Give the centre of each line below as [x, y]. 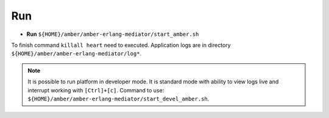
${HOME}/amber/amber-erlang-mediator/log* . [76, 54]
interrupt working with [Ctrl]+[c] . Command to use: [96, 90]
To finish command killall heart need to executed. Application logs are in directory [121, 45]
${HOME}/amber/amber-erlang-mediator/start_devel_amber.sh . [119, 99]
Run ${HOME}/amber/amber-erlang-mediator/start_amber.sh [113, 34]
